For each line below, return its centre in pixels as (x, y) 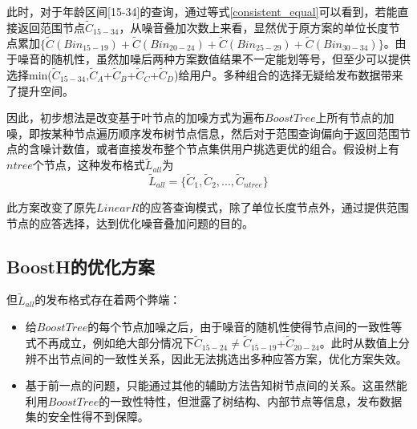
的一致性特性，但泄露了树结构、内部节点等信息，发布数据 (251, 401)
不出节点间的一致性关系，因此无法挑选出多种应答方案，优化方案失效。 (222, 358)
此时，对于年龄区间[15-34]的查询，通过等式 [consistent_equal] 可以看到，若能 (202, 11)
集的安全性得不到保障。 (87, 417)
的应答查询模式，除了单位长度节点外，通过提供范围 (274, 207)
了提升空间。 (40, 90)
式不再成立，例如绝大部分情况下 (109, 343)
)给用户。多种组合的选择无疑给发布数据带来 (289, 75)
